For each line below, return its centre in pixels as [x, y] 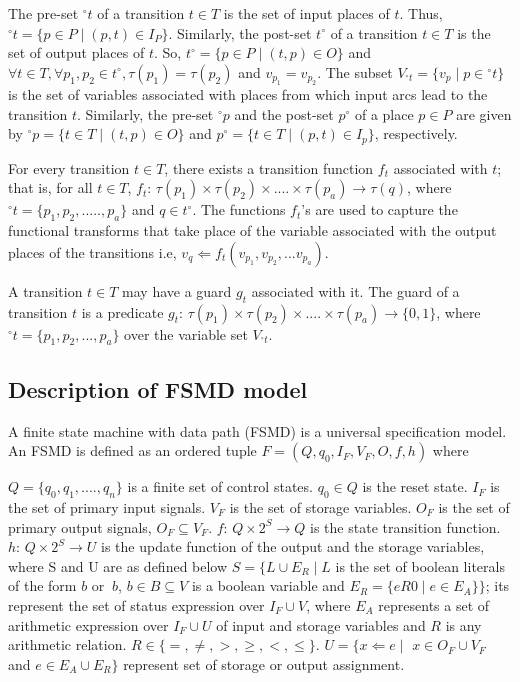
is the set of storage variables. [320, 507]
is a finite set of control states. [220, 486]
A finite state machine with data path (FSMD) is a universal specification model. [257, 430]
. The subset [355, 71]
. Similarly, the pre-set [145, 113]
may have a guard [177, 290]
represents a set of [434, 604]
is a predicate [122, 311]
